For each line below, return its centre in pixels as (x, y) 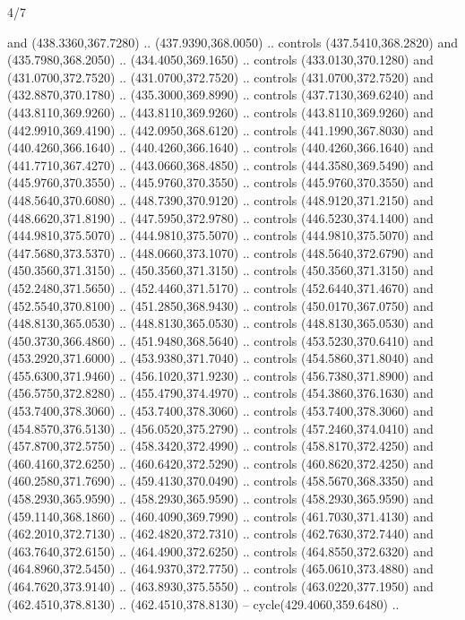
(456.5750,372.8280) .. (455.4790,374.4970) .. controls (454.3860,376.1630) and (220, 393)
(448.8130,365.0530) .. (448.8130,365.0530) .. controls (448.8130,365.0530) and (220, 323)
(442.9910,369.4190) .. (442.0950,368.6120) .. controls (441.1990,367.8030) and (220, 129)
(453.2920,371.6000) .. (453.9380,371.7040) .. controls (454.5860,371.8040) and (220, 358)
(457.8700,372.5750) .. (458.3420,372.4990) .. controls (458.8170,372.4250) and (220, 446)
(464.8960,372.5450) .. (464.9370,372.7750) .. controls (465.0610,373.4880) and (220, 568)
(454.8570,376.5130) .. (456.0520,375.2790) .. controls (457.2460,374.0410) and (220, 428)
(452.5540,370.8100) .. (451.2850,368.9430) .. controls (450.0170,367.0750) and (220, 305)
